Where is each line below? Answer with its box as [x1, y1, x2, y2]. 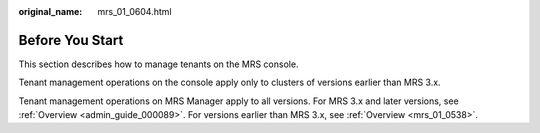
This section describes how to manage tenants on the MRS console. [18, 58, 299, 70]
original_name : [18, 6, 83, 17]
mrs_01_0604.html [97, 6, 172, 17]
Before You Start [18, 31, 124, 49]
